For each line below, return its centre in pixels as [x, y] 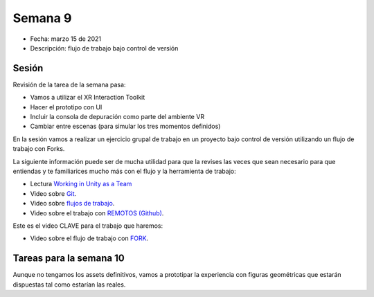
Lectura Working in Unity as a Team [81, 184]
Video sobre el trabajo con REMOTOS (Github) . [97, 213]
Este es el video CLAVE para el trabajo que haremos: [88, 226]
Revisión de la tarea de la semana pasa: [69, 84]
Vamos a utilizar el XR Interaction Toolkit [88, 98]
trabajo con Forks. [39, 149]
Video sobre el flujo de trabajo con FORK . [89, 238]
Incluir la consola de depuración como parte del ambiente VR [117, 117]
